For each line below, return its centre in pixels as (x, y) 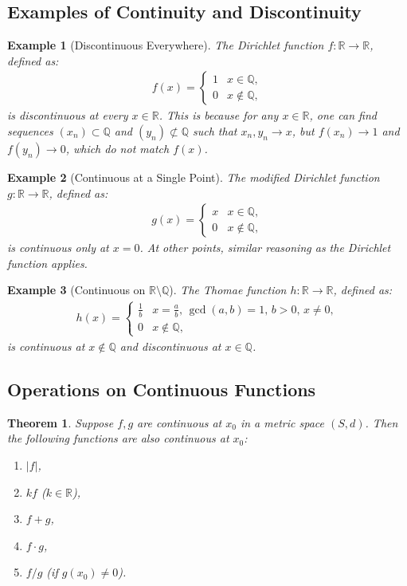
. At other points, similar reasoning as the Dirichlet (265, 248)
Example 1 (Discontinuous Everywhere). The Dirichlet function (166, 45)
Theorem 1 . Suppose (61, 422)
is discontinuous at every (68, 115)
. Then (382, 422)
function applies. (47, 263)
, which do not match (117, 149)
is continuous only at (58, 248)
